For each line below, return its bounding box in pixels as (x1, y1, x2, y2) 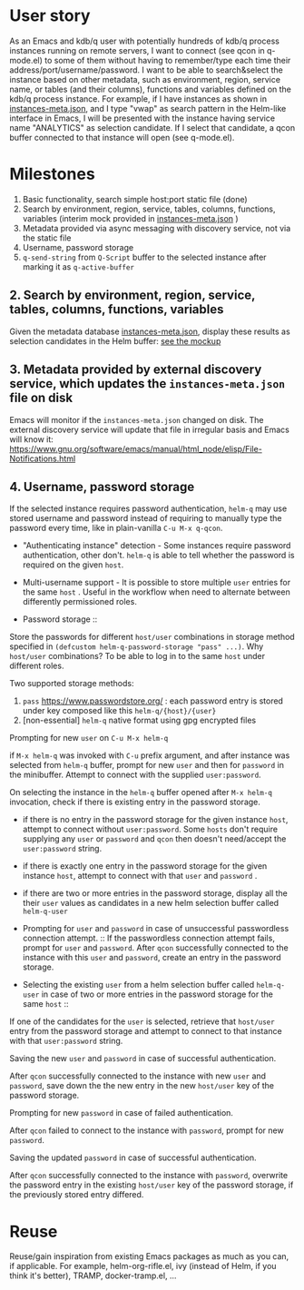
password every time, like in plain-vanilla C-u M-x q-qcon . (9, 523, 223, 534)
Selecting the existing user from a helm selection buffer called (22, 980, 255, 990)
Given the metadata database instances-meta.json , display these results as (9, 326, 290, 337)
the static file (22, 232, 72, 243)
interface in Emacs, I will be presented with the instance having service (9, 113, 275, 123)
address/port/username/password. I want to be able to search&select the (9, 64, 284, 75)
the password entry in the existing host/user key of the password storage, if (9, 1179, 294, 1190)
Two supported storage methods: (9, 678, 134, 689)
